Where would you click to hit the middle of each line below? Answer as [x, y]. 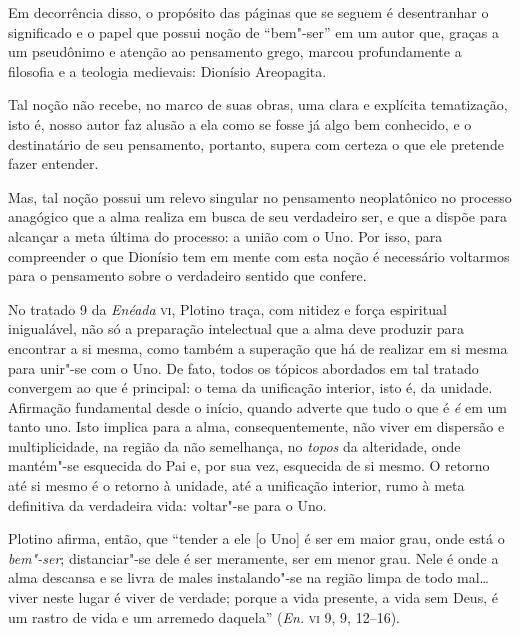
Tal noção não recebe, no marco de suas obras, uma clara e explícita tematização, [258, 104]
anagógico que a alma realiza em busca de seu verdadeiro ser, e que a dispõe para [257, 216]
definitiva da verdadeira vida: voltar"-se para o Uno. [167, 504]
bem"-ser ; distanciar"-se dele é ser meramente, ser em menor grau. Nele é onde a [253, 557]
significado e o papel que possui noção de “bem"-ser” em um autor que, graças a [254, 31]
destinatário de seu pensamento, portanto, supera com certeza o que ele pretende [256, 143]
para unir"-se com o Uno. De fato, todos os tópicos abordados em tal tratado [243, 367]
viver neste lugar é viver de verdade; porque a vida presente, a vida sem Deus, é [253, 597]
